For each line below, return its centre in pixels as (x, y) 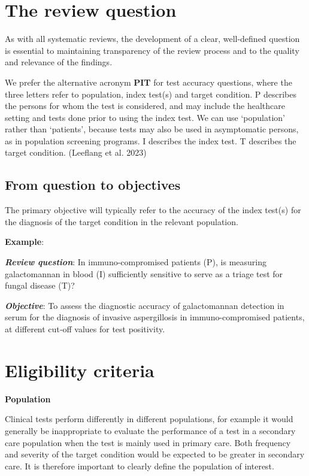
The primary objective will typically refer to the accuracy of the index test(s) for (153, 210)
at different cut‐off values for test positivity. (85, 329)
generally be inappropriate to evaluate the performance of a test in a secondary (150, 430)
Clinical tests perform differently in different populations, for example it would (149, 419)
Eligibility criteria (80, 370)
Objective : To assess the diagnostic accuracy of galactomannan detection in (145, 305)
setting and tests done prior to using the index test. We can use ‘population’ (145, 117)
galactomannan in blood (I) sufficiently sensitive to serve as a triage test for (144, 273)
